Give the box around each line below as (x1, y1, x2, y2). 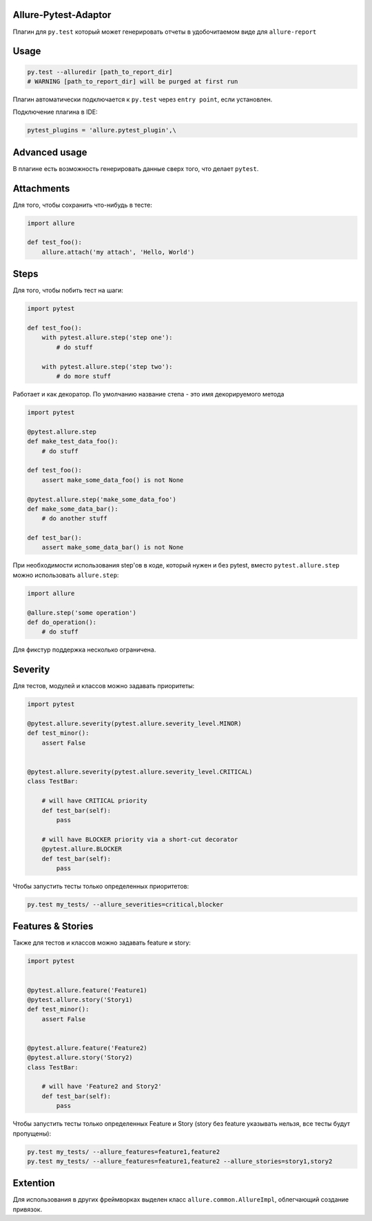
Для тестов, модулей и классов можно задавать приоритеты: (12, 682, 195, 690)
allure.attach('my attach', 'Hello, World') (41, 248, 195, 256)
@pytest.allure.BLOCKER (41, 845, 122, 853)
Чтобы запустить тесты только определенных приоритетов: (12, 882, 189, 890)
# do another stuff (41, 514, 108, 523)
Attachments (12, 183, 70, 194)
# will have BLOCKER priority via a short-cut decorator (41, 835, 238, 843)
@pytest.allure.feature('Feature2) (27, 1044, 147, 1051)
